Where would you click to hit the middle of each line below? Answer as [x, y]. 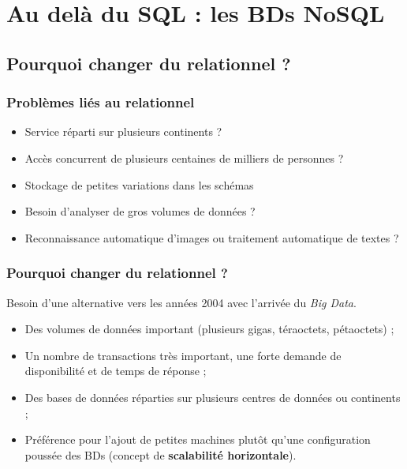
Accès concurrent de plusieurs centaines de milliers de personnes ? [184, 158]
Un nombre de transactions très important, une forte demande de [183, 355]
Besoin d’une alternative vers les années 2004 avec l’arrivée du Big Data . [181, 302]
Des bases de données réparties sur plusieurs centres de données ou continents [213, 397]
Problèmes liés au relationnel [101, 102]
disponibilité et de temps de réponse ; [116, 371]
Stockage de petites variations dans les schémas [139, 184]
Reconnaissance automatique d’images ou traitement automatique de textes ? [212, 237]
